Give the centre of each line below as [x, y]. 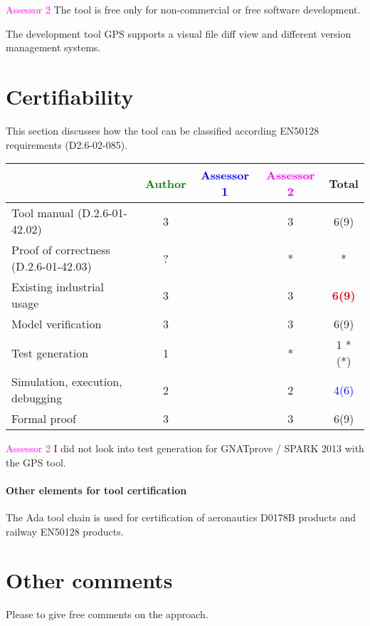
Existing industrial [58, 287]
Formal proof [44, 419]
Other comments [89, 580]
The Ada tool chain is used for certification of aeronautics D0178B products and [181, 517]
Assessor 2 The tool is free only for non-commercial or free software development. [183, 9]
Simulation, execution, [67, 382]
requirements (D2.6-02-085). [67, 144]
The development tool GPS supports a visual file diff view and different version [179, 33]
